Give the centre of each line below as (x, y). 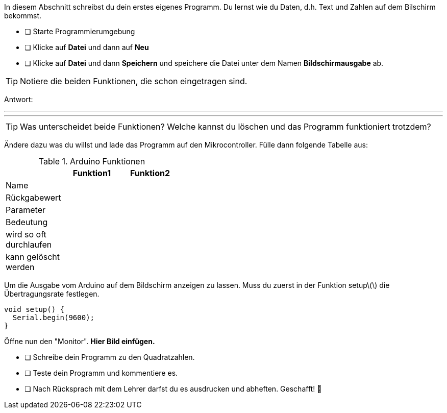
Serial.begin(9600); (54, 318)
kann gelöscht (33, 257)
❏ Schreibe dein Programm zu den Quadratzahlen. (110, 357)
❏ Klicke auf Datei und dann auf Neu (87, 47)
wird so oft (26, 234)
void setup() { (34, 309)
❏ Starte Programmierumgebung (80, 31)
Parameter (26, 210)
